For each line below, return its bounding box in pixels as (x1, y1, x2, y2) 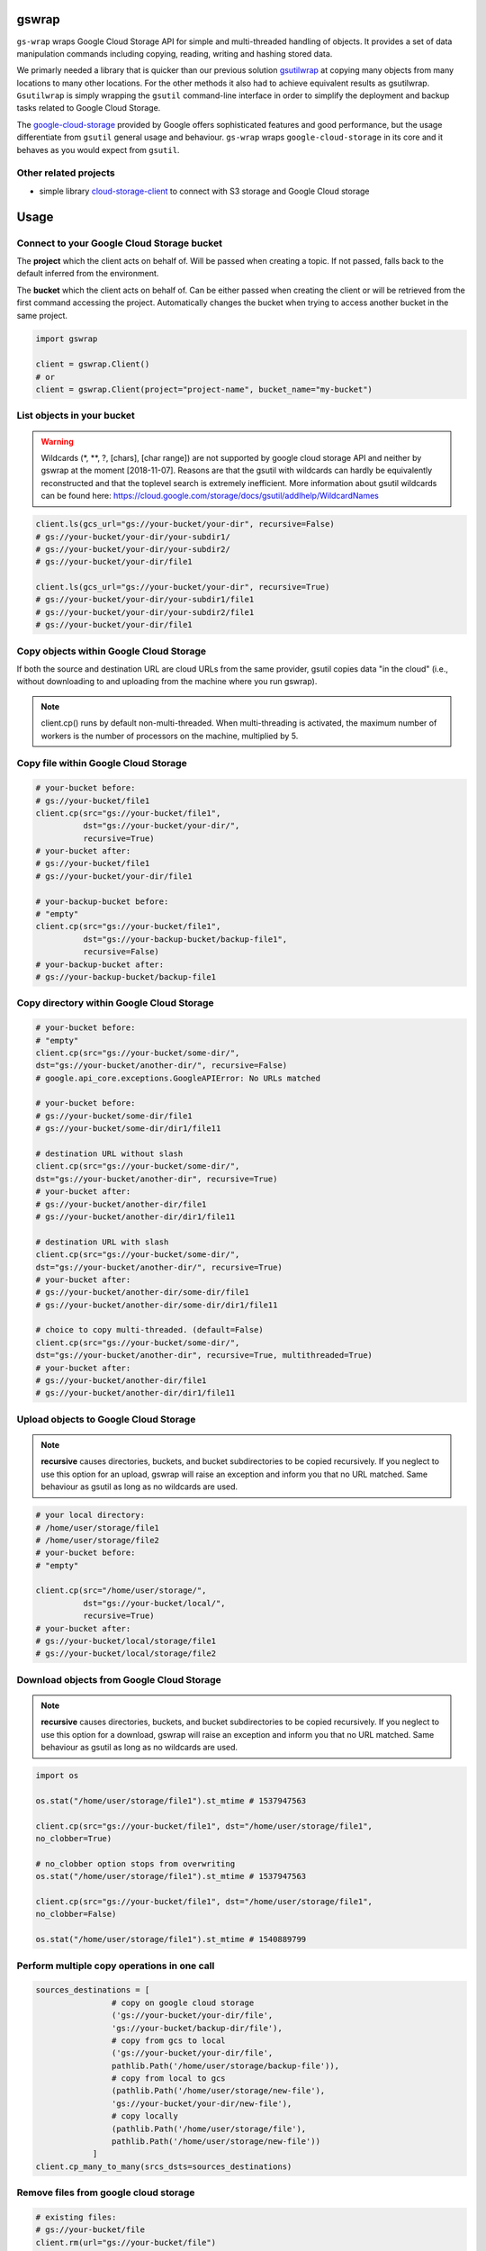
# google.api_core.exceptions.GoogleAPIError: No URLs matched (35, 1072, 321, 1083)
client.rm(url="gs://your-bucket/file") (35, 2237, 216, 2247)
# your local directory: (35, 1510, 146, 1521)
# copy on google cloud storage (111, 1997, 255, 2008)
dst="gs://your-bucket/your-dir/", (82, 820, 240, 831)
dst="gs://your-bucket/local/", (82, 1598, 226, 1608)
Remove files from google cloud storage (16, 2186, 195, 2199)
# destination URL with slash (35, 1236, 169, 1247)
